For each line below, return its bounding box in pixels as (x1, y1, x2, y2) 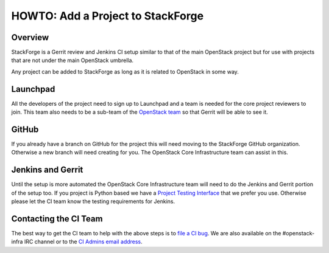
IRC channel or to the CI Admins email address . (24, 238, 143, 246)
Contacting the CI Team (11, 213, 103, 224)
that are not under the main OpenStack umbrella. (11, 57, 134, 64)
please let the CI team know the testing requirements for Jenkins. (11, 198, 175, 205)
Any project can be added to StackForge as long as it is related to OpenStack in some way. (11, 68, 239, 75)
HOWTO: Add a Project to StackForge (11, 9, 204, 23)
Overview (11, 32, 49, 43)
